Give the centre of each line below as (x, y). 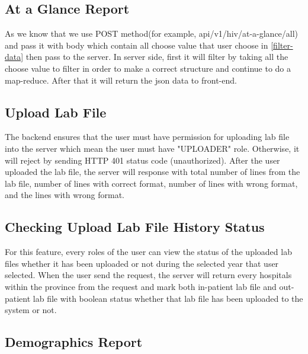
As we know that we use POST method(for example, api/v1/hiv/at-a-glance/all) (152, 34)
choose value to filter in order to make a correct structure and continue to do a (148, 68)
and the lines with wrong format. (65, 195)
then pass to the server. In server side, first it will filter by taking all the (157, 57)
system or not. (31, 310)
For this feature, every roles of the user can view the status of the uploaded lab (148, 252)
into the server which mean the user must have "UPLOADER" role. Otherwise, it (152, 148)
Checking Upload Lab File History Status (135, 227)
